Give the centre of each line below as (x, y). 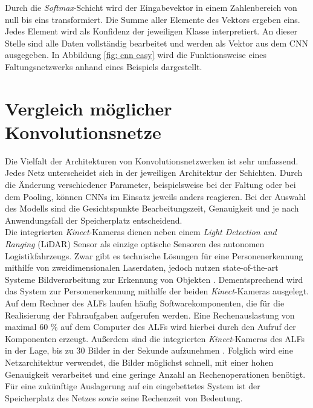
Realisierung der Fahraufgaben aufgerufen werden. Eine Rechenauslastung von (150, 315)
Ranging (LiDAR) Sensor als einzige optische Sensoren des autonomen (135, 244)
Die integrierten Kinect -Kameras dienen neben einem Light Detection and (141, 232)
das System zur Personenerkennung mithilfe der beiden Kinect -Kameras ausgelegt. (157, 291)
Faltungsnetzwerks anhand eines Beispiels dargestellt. (104, 66)
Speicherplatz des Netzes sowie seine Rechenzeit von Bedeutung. (124, 397)
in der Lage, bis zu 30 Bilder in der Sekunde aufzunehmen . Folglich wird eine (149, 350)
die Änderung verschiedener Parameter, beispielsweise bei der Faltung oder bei (150, 185)
